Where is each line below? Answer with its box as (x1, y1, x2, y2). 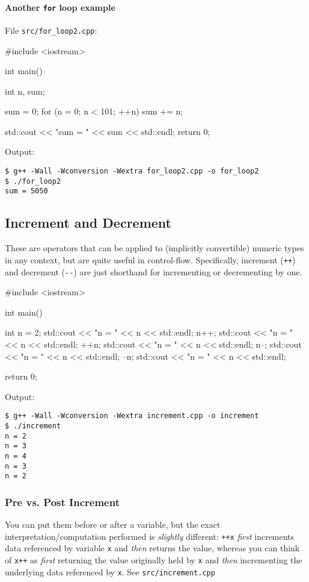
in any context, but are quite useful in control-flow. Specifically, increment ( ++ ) (5, 253, 296, 266)
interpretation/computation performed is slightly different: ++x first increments (5, 530, 295, 542)
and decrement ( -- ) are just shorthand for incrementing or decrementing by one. (5, 265, 302, 278)
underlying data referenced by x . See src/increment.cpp (5, 565, 215, 578)
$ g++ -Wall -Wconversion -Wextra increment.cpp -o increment (5, 411, 259, 421)
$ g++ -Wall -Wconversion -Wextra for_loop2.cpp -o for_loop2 (5, 167, 259, 176)
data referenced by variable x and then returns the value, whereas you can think (5, 542, 300, 554)
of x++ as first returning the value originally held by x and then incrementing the (5, 554, 302, 566)
